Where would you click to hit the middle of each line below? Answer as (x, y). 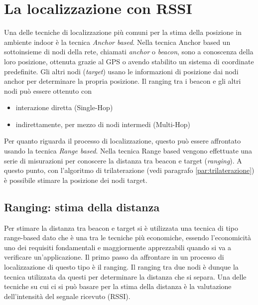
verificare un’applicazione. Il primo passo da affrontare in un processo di (114, 257)
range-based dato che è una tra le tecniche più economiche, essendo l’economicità (128, 237)
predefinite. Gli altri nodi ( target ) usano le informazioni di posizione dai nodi (121, 71)
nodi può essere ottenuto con (48, 90)
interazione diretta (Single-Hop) (64, 107)
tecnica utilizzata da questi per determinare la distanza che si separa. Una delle (125, 276)
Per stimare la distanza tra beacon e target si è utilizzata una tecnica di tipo (121, 228)
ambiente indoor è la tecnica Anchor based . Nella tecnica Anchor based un (117, 42)
